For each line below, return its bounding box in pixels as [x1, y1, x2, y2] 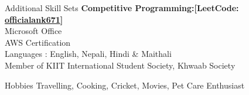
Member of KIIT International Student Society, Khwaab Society [5, 59, 236, 71]
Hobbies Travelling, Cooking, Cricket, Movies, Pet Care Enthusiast [5, 79, 245, 91]
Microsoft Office [5, 25, 62, 37]
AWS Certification [5, 36, 71, 48]
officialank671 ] [5, 13, 63, 25]
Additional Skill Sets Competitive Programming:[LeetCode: [5, 2, 239, 13]
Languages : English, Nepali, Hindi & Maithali [5, 48, 172, 60]
